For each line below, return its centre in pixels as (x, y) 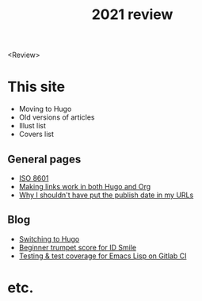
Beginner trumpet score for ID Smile (77, 247)
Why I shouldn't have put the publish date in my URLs (106, 195)
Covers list (36, 134)
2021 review (132, 15)
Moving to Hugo (45, 109)
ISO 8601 (34, 178)
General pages (44, 159)
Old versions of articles (57, 117)
